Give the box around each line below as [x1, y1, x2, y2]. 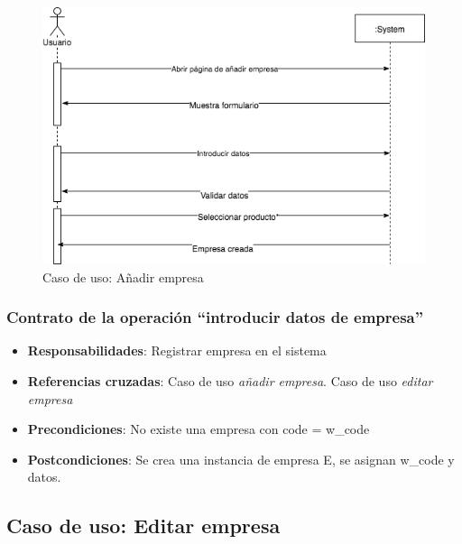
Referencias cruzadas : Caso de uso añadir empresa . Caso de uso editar [27, 371, 433, 390]
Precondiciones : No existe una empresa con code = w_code [27, 420, 370, 438]
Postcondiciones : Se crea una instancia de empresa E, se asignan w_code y [27, 449, 455, 468]
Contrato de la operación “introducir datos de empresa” [6, 306, 424, 328]
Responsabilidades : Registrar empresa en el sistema [27, 341, 327, 360]
